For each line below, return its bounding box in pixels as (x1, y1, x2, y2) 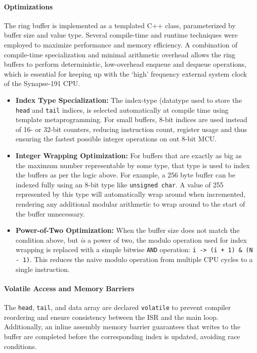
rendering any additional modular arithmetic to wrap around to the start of (15, 199, 245, 209)
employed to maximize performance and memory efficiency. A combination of (4, 39, 238, 49)
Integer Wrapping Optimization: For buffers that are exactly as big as (15, 150, 242, 160)
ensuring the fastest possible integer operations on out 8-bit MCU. (15, 133, 217, 144)
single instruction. (15, 264, 70, 274)
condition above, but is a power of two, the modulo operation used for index (15, 234, 247, 245)
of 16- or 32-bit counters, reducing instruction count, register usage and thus (15, 124, 247, 134)
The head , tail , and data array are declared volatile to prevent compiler (4, 302, 231, 312)
